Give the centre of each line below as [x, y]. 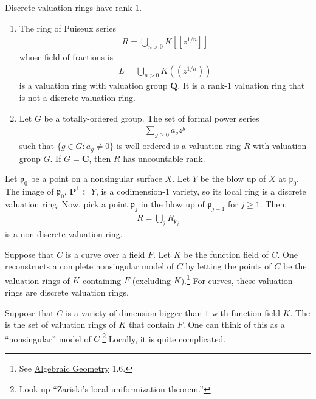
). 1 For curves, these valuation [237, 279]
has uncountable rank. [164, 158]
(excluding [152, 280]
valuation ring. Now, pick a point [67, 203]
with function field [246, 312]
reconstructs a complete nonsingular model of [90, 266]
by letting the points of [228, 266]
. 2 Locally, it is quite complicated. [163, 338]
